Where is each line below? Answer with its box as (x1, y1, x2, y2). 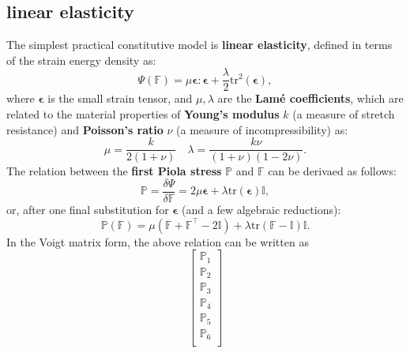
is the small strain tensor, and (47, 90, 193, 107)
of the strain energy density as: (6, 51, 156, 68)
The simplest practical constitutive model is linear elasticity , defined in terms (6, 36, 393, 53)
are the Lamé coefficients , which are (217, 90, 404, 107)
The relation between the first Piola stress (6, 163, 222, 179)
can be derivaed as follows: (268, 163, 397, 179)
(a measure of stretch (292, 106, 395, 122)
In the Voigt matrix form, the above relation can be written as (6, 233, 309, 250)
